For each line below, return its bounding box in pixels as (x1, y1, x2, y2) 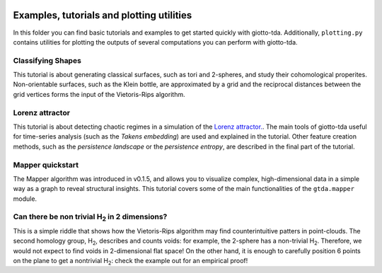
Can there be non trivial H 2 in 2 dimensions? (13, 212, 168, 223)
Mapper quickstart (13, 160, 79, 170)
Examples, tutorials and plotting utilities (13, 9, 192, 21)
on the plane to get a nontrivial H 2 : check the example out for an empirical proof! (13, 256, 248, 267)
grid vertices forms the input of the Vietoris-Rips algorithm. (13, 90, 185, 98)
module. (13, 194, 37, 203)
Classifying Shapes (13, 55, 81, 65)
